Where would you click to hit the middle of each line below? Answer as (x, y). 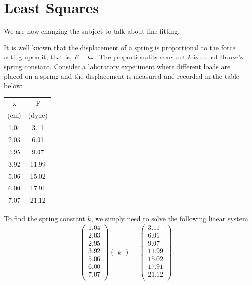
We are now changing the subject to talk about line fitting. (92, 31)
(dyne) (38, 115)
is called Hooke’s (218, 57)
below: (13, 85)
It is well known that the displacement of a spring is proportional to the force (120, 47)
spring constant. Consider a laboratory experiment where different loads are (117, 66)
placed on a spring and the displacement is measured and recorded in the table (122, 76)
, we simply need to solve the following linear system (169, 218)
